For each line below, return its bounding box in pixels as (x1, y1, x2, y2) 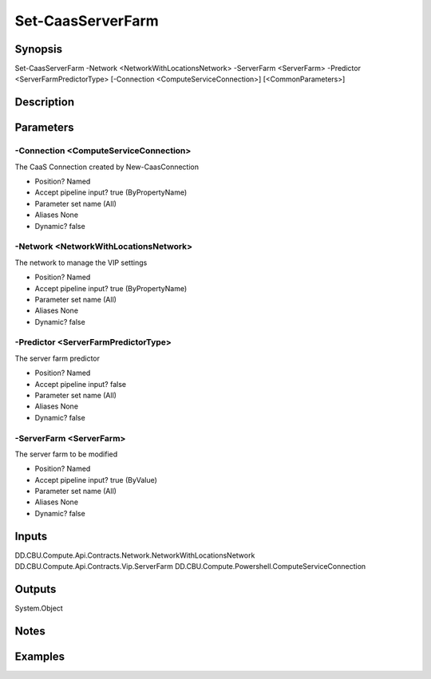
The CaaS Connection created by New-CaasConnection (14, 162, 200, 172)
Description (14, 96, 75, 109)
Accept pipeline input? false (34, 379, 127, 389)
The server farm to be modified (14, 449, 118, 459)
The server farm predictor (14, 353, 100, 363)
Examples (14, 649, 65, 663)
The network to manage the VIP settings (14, 258, 148, 267)
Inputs (14, 529, 48, 543)
